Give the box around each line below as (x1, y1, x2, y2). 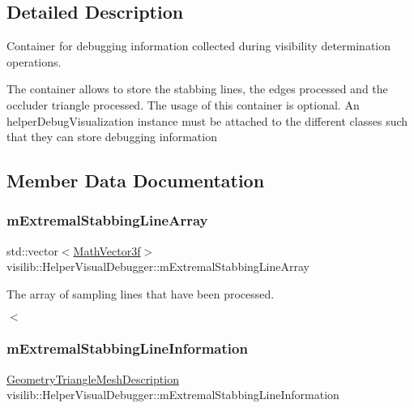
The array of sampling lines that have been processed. (6, 285, 275, 302)
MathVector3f (73, 242, 141, 259)
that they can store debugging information (6, 128, 217, 145)
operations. (6, 53, 62, 70)
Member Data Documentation (6, 168, 265, 193)
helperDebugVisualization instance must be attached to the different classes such (6, 112, 408, 129)
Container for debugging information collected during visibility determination (6, 37, 391, 54)
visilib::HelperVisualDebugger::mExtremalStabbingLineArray (6, 258, 309, 275)
